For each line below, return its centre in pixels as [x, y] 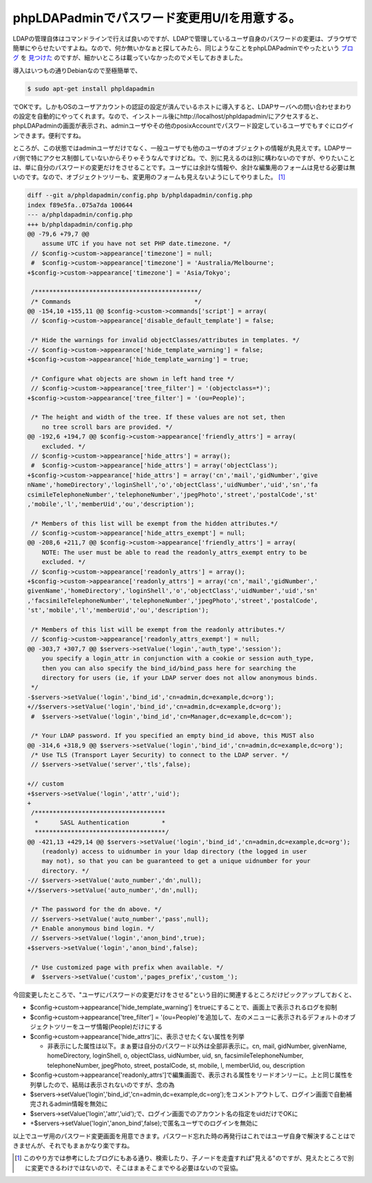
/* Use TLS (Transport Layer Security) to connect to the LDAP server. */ [160, 755]
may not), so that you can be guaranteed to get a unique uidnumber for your [176, 861]
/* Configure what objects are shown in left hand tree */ [133, 378]
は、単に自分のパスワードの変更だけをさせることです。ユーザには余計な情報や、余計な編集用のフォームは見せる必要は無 [184, 168]
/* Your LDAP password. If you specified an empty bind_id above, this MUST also [173, 736]
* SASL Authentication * [100, 822]
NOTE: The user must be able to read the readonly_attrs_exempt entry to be [174, 552]
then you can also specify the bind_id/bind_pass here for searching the [169, 668]
